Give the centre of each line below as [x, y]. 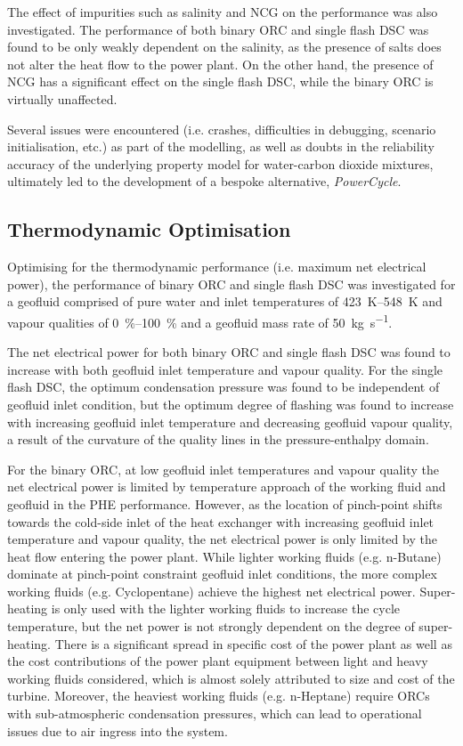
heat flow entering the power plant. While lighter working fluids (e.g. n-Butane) [224, 556]
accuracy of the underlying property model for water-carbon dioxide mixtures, [220, 163]
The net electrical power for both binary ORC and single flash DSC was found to [229, 352]
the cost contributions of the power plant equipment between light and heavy [218, 661]
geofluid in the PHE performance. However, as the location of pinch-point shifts [225, 503]
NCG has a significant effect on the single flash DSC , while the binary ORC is [220, 81]
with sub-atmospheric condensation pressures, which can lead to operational [215, 714]
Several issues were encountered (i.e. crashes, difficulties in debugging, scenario [222, 129]
